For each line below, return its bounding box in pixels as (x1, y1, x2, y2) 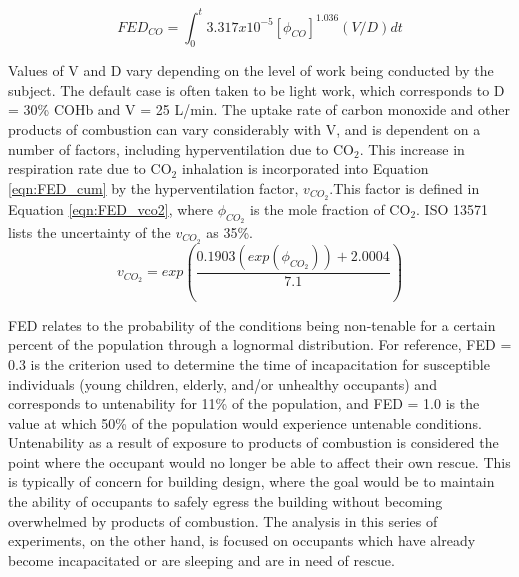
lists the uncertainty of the (8, 221, 171, 242)
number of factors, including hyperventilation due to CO (8, 138, 354, 159)
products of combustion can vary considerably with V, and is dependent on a (8, 119, 481, 140)
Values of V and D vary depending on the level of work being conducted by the (8, 60, 494, 81)
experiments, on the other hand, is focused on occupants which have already (8, 530, 476, 551)
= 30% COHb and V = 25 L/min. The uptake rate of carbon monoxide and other (8, 99, 510, 120)
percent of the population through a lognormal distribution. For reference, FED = (8, 334, 512, 355)
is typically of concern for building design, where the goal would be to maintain (8, 471, 495, 492)
